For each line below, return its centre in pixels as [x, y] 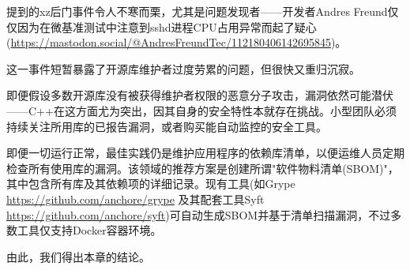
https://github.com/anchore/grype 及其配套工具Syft [135, 199]
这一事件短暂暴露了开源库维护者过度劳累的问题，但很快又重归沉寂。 [183, 68]
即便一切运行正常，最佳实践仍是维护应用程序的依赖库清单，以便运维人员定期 [205, 153]
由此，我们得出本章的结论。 [78, 256]
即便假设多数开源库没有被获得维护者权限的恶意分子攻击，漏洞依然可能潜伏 [200, 95]
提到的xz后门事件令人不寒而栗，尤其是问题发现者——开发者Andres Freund [197, 11]
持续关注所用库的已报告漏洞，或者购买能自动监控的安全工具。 [167, 126]
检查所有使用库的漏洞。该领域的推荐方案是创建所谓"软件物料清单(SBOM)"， [203, 168]
